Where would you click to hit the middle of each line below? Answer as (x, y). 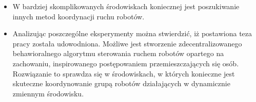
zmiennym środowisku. (48, 93)
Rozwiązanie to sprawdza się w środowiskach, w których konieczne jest (124, 73)
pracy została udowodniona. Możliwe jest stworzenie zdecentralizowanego (127, 43)
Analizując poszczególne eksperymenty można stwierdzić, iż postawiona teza (132, 33)
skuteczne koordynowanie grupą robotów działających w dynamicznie (121, 83)
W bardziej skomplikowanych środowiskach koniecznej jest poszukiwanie (126, 6)
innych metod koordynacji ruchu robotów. (78, 16)
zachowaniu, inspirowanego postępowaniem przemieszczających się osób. (126, 63)
